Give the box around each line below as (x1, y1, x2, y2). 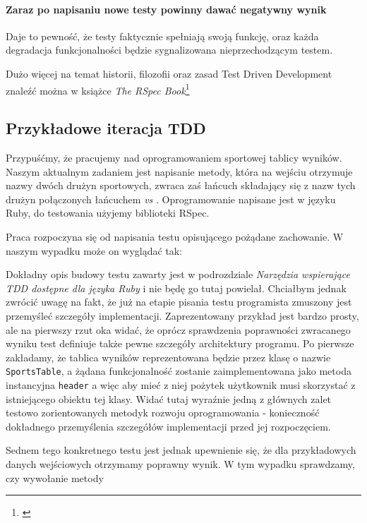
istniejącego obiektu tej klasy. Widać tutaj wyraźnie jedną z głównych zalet (6, 391, 332, 406)
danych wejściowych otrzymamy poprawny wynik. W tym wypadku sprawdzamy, (6, 457, 355, 471)
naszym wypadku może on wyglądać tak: (6, 243, 183, 258)
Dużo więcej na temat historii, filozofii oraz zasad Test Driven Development (6, 66, 332, 80)
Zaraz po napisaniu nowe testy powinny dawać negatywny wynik (6, 1, 327, 16)
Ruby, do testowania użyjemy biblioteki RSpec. (6, 205, 210, 220)
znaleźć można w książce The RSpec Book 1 (6, 80, 190, 97)
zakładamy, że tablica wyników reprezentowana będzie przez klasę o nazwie (6, 349, 331, 364)
